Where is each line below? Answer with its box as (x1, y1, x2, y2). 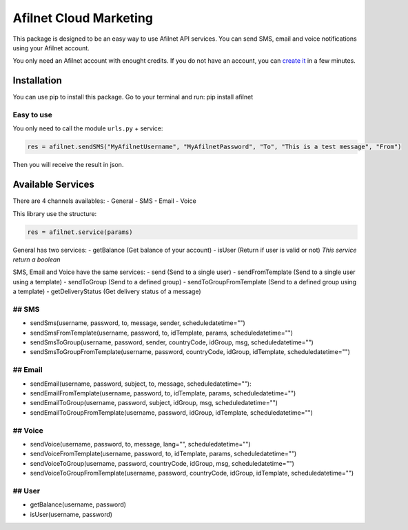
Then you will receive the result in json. (12, 161, 124, 169)
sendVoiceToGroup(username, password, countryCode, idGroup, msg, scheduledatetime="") (30, 459, 294, 467)
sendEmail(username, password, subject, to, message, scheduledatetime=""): (30, 380, 252, 388)
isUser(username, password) (30, 510, 113, 518)
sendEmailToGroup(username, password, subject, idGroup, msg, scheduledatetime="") (30, 399, 278, 407)
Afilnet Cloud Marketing (12, 10, 153, 26)
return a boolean (12, 255, 61, 264)
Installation (12, 75, 62, 86)
